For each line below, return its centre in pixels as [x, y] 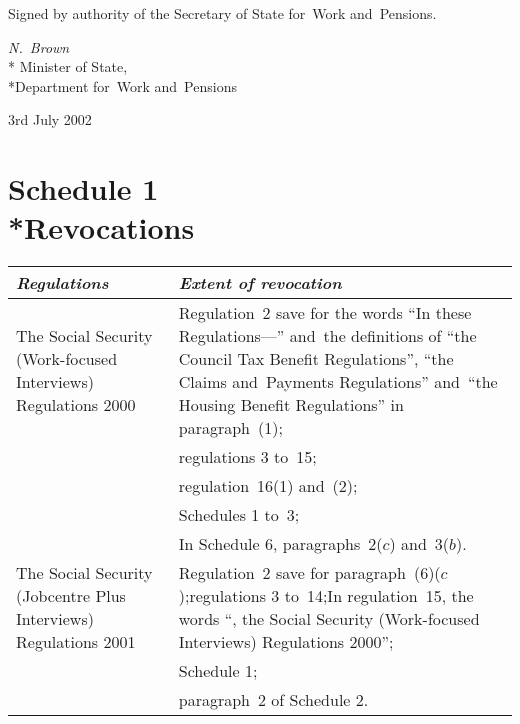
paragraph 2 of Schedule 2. [273, 700]
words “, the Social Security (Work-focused [329, 619]
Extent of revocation [260, 283]
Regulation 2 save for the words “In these [325, 313]
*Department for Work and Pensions [122, 85]
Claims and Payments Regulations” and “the [338, 382]
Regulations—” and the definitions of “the [327, 336]
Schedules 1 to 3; [239, 515]
